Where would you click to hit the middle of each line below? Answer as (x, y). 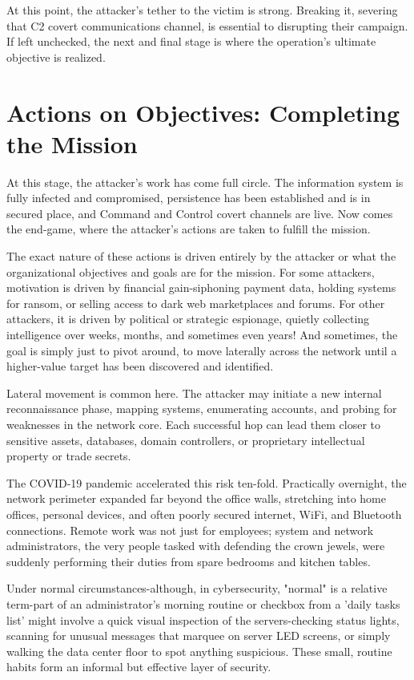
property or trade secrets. (69, 456)
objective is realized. (56, 57)
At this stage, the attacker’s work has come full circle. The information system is (205, 182)
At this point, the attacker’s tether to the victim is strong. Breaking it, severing (202, 10)
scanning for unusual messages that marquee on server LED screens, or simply (199, 635)
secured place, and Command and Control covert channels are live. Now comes (200, 213)
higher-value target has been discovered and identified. (140, 366)
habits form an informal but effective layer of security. (139, 667)
